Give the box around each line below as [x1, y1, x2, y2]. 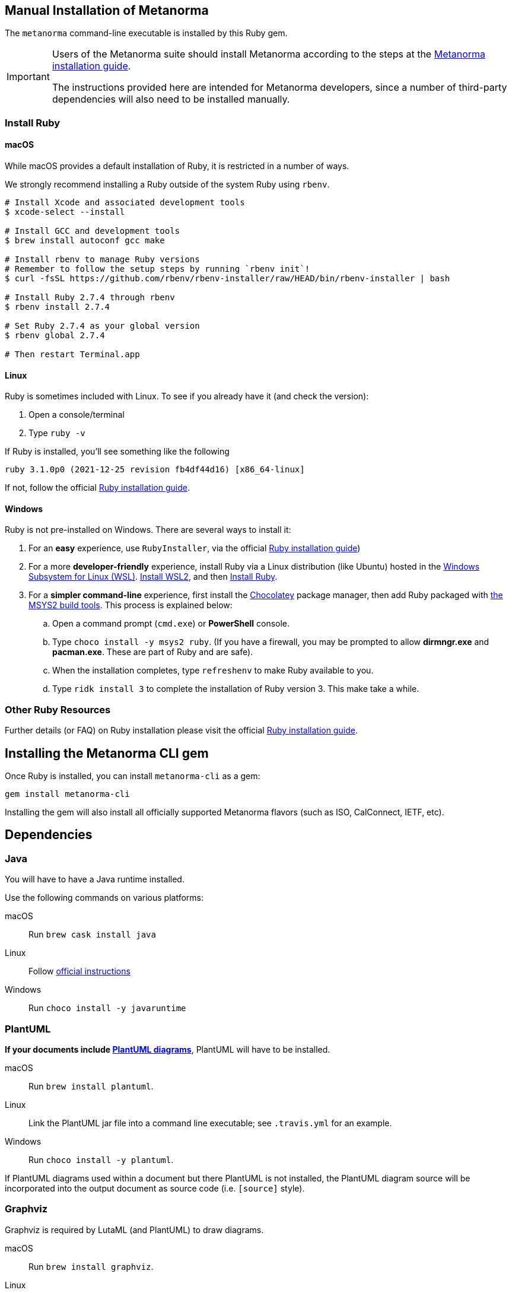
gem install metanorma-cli [5, 789, 130, 799]
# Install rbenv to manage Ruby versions [5, 255, 200, 265]
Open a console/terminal [28, 409, 125, 420]
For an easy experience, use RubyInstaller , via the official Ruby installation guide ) [28, 543, 361, 554]
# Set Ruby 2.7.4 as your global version [5, 321, 200, 331]
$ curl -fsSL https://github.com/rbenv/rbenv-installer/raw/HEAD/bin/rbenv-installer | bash [5, 274, 450, 284]
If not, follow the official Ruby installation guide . [5, 482, 190, 493]
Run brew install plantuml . [28, 1081, 154, 1092]
